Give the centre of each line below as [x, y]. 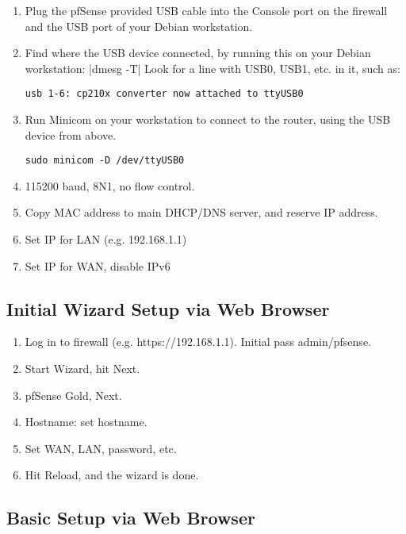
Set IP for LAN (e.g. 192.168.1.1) [106, 239]
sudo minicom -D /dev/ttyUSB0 [105, 161]
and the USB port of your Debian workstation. [139, 26]
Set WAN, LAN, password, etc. [101, 448]
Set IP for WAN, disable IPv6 [98, 265]
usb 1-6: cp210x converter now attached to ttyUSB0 [164, 94]
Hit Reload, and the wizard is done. [112, 475]
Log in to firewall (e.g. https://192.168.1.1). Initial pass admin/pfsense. [198, 342]
